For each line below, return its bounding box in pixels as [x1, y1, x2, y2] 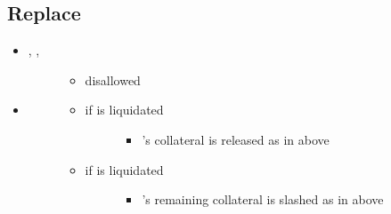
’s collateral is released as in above [142, 130, 330, 148]
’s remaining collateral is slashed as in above [142, 190, 384, 209]
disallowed [85, 70, 141, 89]
